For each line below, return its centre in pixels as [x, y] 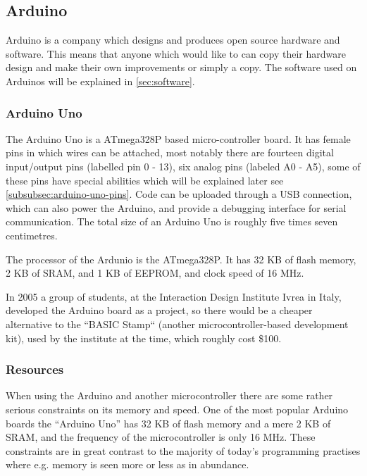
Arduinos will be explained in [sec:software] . [100, 81]
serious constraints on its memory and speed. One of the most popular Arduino [177, 409]
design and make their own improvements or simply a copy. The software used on [181, 67]
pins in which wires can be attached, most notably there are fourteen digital [170, 152]
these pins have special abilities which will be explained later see [145, 180]
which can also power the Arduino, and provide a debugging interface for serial [176, 207]
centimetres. [32, 235]
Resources [35, 369]
